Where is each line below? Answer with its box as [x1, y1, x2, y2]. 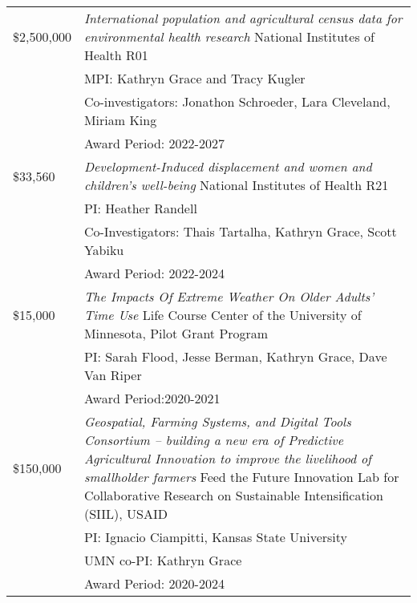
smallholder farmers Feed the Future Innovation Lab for [83, 467, 399, 486]
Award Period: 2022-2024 [83, 264, 225, 282]
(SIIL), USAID [83, 504, 168, 523]
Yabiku [83, 241, 124, 259]
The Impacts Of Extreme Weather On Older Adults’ [83, 287, 374, 306]
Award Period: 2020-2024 [83, 574, 225, 593]
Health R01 [83, 46, 148, 64]
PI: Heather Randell [83, 199, 197, 217]
